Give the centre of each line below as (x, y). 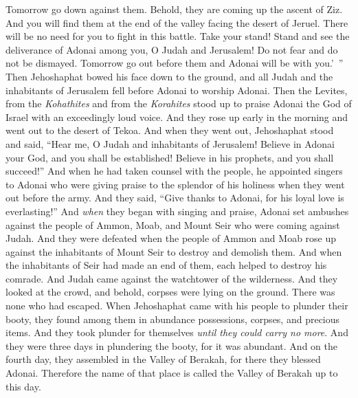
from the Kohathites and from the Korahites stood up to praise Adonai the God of (179, 103)
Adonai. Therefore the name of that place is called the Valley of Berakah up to (172, 373)
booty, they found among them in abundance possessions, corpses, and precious (173, 319)
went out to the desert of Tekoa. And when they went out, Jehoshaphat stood (170, 130)
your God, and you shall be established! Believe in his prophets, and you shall (170, 157)
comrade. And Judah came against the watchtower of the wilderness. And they (172, 278)
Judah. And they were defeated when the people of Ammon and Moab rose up (171, 238)
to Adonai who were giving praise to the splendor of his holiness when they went (175, 184)
